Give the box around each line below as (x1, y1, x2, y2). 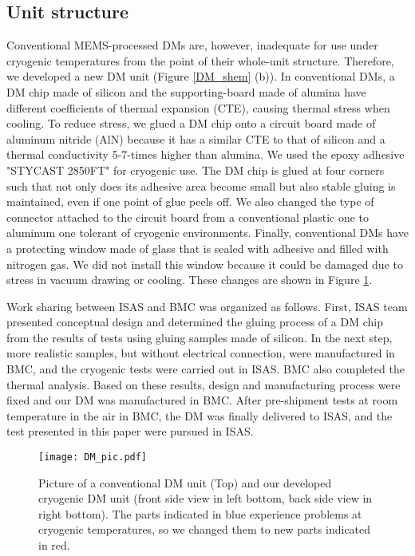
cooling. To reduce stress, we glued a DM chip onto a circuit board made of (6, 115, 376, 132)
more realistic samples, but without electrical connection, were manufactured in (6, 345, 395, 361)
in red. (38, 537, 70, 554)
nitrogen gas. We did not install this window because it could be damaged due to (6, 255, 403, 272)
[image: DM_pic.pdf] (38, 452, 148, 463)
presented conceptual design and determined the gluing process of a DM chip (6, 313, 383, 330)
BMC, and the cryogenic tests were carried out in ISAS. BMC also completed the (6, 361, 405, 377)
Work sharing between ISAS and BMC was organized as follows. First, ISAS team (6, 298, 408, 314)
